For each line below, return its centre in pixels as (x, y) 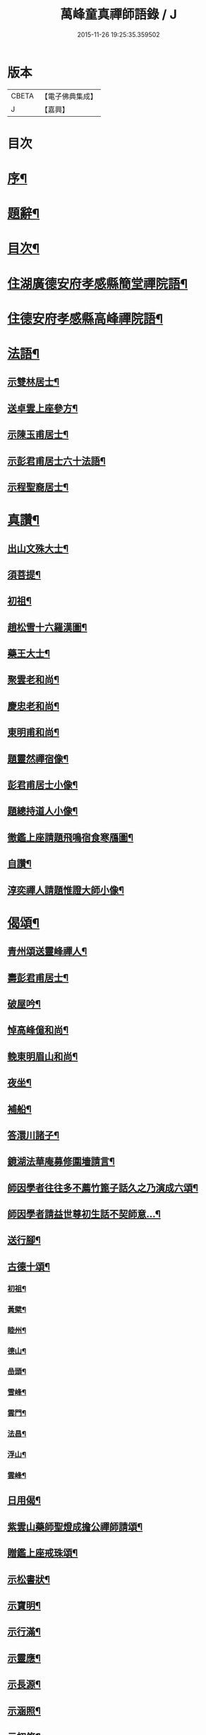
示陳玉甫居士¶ (38, 435)
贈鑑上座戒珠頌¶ (43, 1553)
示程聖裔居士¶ (38, 487)
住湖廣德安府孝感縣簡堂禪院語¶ (98, 284)
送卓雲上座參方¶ (43, 408)
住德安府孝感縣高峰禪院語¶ (85, 319)
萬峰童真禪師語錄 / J (119, 15)
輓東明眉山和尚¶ (43, 1057)
